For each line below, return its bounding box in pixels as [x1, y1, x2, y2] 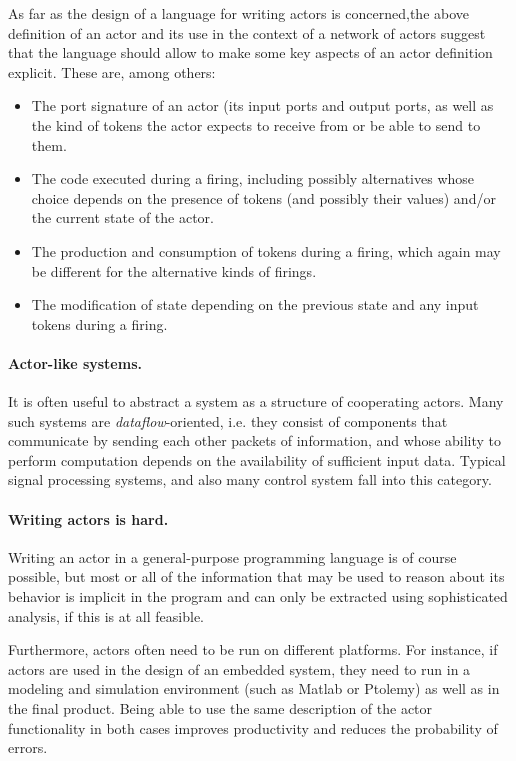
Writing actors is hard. [8, 508, 169, 529]
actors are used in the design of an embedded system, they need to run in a [8, 658, 471, 679]
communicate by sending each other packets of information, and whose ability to [8, 430, 502, 451]
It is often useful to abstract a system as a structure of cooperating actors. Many [8, 391, 504, 412]
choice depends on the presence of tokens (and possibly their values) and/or [31, 187, 496, 208]
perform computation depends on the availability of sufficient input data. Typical [8, 449, 506, 470]
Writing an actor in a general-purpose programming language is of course [8, 546, 457, 567]
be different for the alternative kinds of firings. [31, 260, 317, 281]
